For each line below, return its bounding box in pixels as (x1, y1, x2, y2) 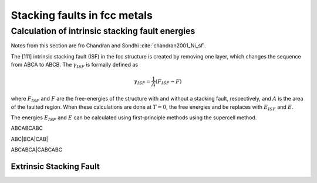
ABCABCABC (11, 125, 43, 132)
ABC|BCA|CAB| (11, 135, 48, 143)
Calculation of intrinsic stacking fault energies (11, 26, 195, 36)
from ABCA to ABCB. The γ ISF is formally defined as (11, 61, 138, 70)
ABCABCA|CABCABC (11, 146, 63, 153)
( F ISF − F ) (156, 78, 182, 86)
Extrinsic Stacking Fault (11, 161, 100, 171)
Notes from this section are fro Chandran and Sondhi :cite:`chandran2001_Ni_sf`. (11, 42, 207, 49)
